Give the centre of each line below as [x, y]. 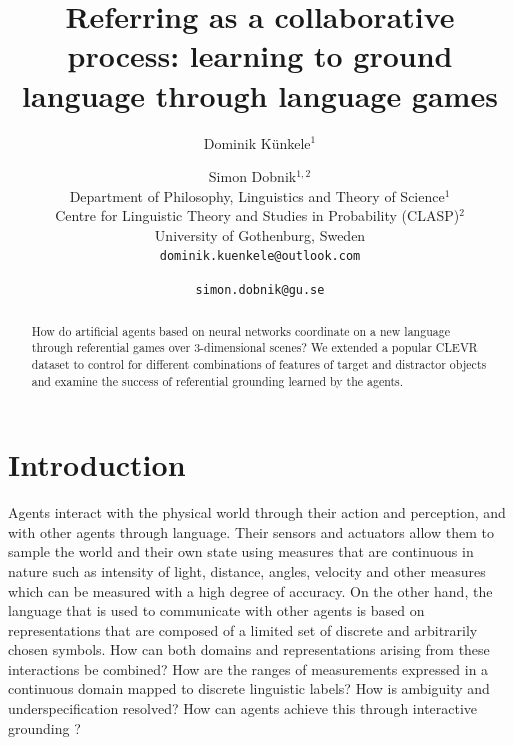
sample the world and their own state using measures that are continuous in [241, 551]
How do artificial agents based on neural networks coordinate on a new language [240, 330]
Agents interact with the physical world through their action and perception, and [257, 512]
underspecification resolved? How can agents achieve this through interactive [243, 708]
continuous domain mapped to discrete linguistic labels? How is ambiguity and [249, 688]
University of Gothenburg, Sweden [260, 234]
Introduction [97, 464]
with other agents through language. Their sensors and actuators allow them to [251, 531]
